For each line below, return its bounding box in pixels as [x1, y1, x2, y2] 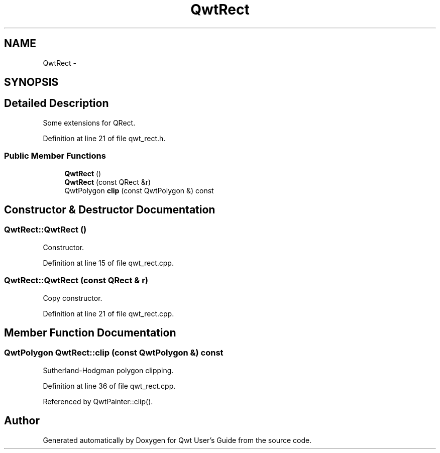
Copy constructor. [43, 293, 102, 302]
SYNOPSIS [4, 76, 59, 89]
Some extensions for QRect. [43, 118, 136, 127]
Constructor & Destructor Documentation [4, 203, 215, 216]
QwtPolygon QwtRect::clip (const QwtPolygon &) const [4, 348, 224, 358]
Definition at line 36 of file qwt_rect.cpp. [43, 381, 176, 390]
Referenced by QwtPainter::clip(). [43, 397, 153, 406]
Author [4, 414, 40, 427]
